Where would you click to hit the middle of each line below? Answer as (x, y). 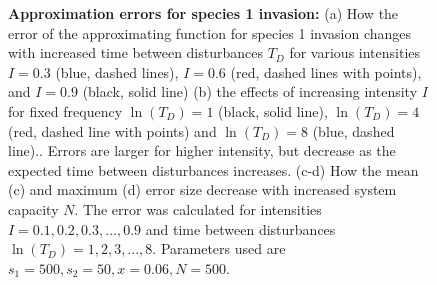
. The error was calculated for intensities (198, 208)
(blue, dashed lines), (117, 71)
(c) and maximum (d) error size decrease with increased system (202, 189)
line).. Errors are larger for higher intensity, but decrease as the (202, 150)
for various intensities (355, 52)
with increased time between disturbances (136, 52)
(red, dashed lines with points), (326, 71)
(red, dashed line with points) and (112, 130)
